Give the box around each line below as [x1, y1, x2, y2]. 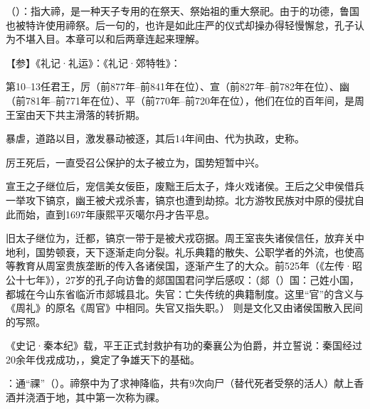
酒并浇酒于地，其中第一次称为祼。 [6, 390, 165, 405]
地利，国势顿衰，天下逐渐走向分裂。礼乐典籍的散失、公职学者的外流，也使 [6, 244, 354, 259]
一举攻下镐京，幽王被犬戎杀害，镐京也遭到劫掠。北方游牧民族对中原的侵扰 [6, 192, 354, 207]
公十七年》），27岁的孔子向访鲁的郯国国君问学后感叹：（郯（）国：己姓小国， [6, 272, 359, 287]
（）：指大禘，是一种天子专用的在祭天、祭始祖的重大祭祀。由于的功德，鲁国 [6, 4, 359, 18]
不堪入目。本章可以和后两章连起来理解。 [15, 31, 205, 46]
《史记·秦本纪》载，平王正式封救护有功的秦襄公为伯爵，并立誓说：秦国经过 [6, 338, 362, 353]
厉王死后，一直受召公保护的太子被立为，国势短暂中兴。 [6, 154, 265, 169]
